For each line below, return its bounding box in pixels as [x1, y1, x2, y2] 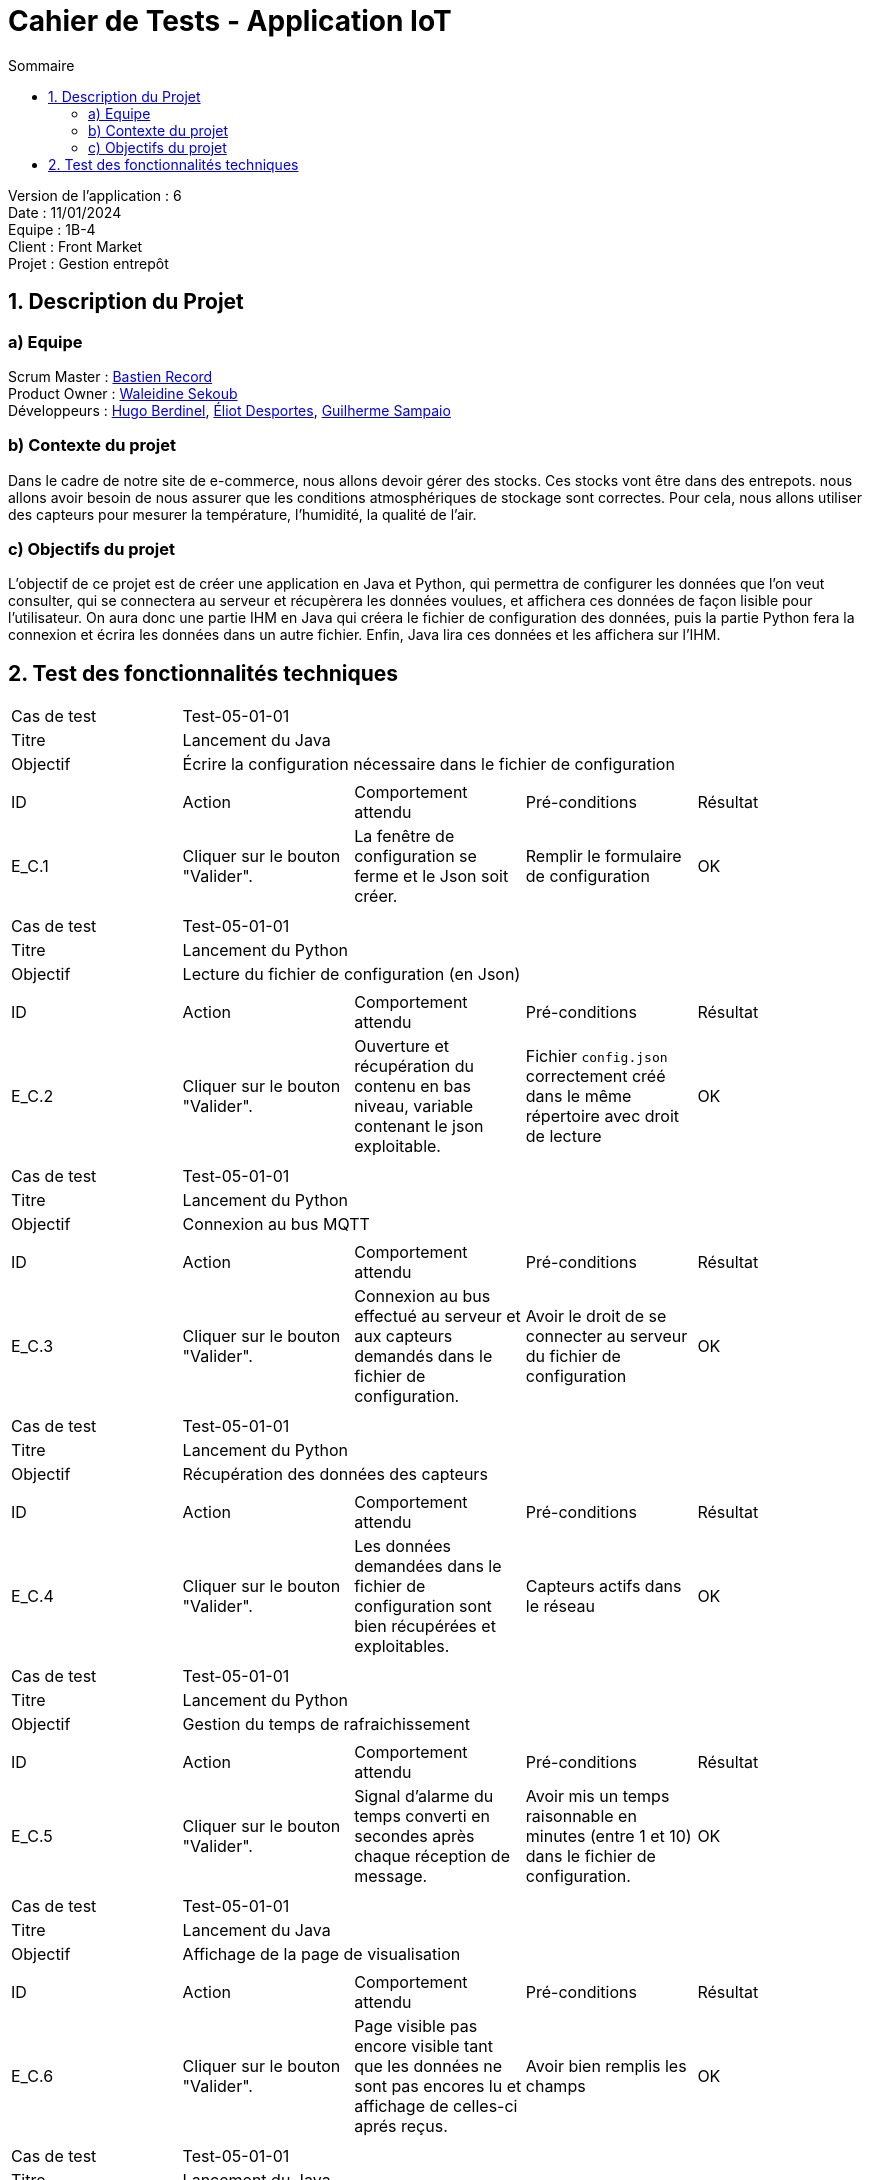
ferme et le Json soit [354, 866, 509, 887]
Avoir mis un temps [525, 1786, 670, 1807]
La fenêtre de [354, 826, 455, 847]
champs [525, 2076, 586, 2097]
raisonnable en [525, 1806, 637, 1827]
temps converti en [354, 1806, 490, 1827]
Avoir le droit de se [525, 1306, 667, 1327]
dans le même [525, 1086, 632, 1107]
